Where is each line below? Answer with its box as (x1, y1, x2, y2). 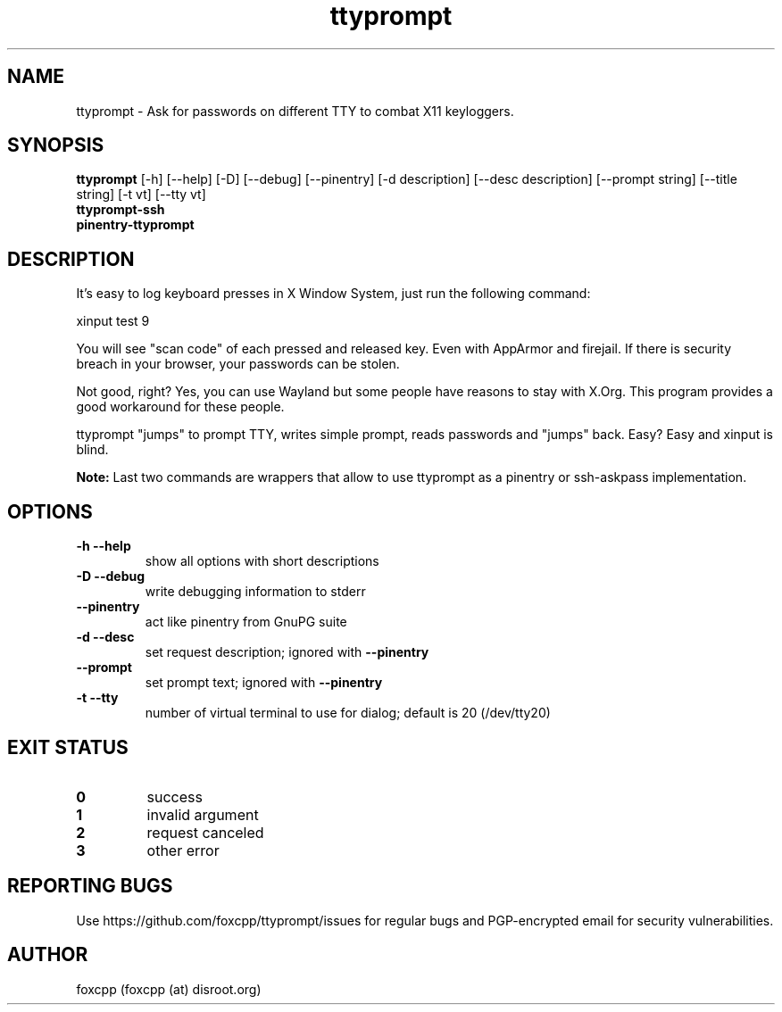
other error (146, 841, 220, 859)
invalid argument (146, 805, 259, 824)
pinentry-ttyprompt (76, 217, 195, 233)
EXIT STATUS (7, 735, 129, 759)
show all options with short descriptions (145, 553, 379, 569)
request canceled (146, 823, 264, 842)
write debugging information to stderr (145, 584, 366, 600)
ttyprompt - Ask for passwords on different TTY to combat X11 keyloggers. (76, 103, 514, 119)
